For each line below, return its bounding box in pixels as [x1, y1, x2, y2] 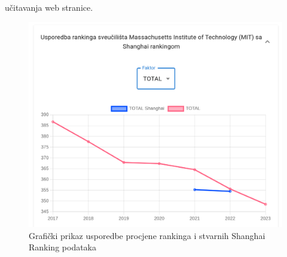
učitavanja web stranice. [5, 1, 93, 13]
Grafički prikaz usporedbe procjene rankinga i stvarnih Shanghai [29, 229, 265, 241]
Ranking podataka [29, 241, 97, 253]
